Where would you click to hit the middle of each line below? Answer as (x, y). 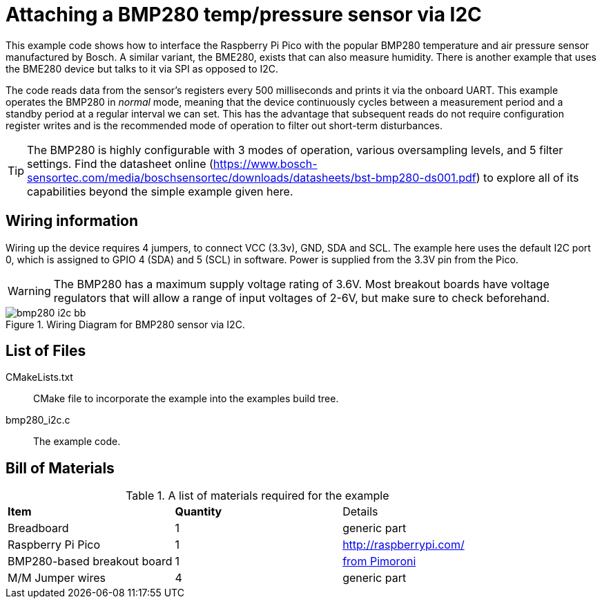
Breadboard (38, 528)
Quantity (198, 512)
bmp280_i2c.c (38, 420)
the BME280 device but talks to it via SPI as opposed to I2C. (142, 68)
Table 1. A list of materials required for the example (258, 496)
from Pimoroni (379, 561)
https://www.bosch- (265, 163)
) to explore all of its (527, 177)
